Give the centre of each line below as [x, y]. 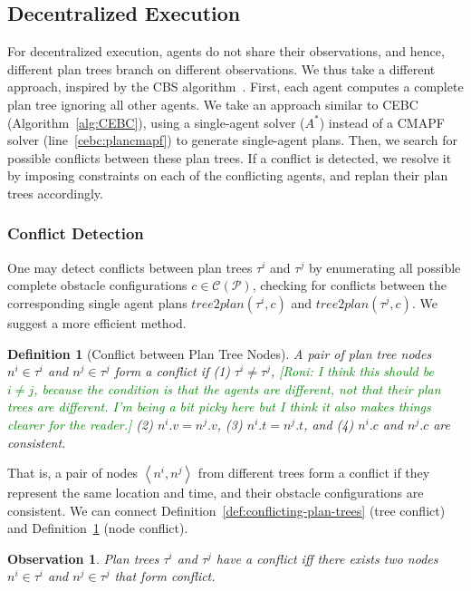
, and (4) [329, 424]
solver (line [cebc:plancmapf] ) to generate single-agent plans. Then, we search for [233, 140]
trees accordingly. [55, 193]
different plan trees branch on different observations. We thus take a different [221, 68]
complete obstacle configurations [97, 285]
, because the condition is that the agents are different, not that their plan [237, 388]
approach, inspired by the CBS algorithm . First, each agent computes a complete [235, 87]
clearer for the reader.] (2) [80, 424]
